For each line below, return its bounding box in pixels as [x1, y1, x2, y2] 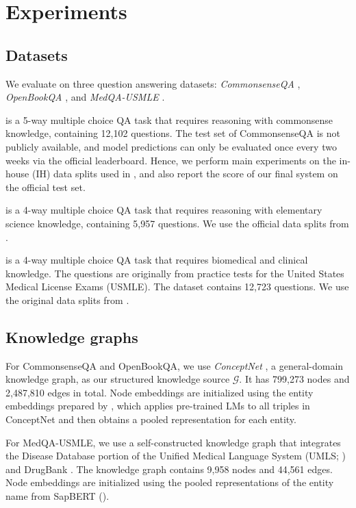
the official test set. [5, 179, 86, 194]
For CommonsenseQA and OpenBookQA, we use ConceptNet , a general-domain [5, 358, 344, 372]
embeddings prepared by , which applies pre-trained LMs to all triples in [5, 398, 310, 413]
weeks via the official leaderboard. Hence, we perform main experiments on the [5, 153, 336, 167]
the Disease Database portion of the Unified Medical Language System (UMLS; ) [5, 448, 346, 463]
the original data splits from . [5, 292, 129, 307]
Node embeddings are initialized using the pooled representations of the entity [5, 475, 334, 490]
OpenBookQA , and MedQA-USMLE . [5, 90, 165, 104]
